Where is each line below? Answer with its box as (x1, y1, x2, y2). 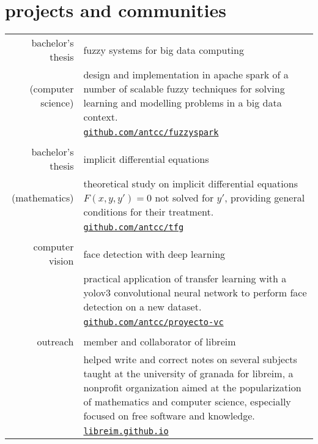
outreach (37, 334, 74, 349)
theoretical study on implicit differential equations (83, 176, 298, 191)
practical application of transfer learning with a (83, 271, 287, 286)
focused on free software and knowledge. (83, 408, 255, 423)
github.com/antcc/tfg (83, 222, 184, 233)
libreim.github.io (83, 426, 169, 437)
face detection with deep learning (83, 246, 226, 261)
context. (83, 110, 118, 124)
